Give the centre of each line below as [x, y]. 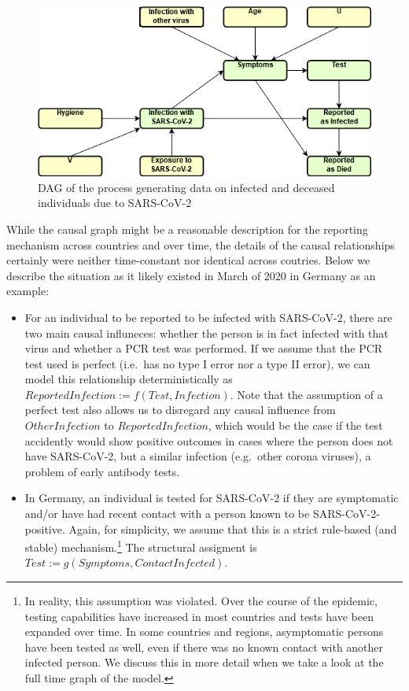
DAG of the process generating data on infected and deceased [186, 187]
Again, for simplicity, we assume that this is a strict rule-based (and [233, 528]
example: [28, 291]
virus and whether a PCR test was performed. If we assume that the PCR [204, 348]
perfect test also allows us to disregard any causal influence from [180, 410]
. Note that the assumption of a [306, 394]
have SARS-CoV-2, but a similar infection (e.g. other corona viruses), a [198, 456]
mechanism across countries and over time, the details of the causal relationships [201, 244]
